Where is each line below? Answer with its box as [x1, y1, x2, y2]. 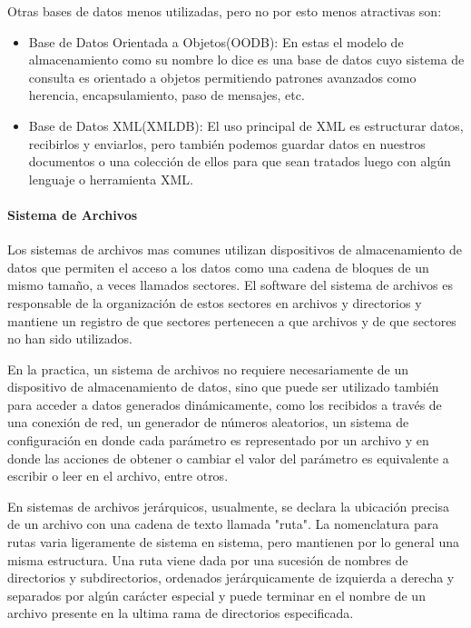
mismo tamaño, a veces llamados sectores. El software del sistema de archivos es [7, 275, 453, 294]
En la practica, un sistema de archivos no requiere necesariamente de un [7, 359, 409, 378]
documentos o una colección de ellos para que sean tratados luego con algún [28, 152, 451, 171]
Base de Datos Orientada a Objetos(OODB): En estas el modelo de [28, 32, 404, 51]
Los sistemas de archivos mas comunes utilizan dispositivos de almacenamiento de [7, 240, 463, 259]
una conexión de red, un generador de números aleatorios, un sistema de [7, 413, 409, 432]
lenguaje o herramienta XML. [28, 169, 193, 188]
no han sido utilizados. [7, 329, 132, 348]
